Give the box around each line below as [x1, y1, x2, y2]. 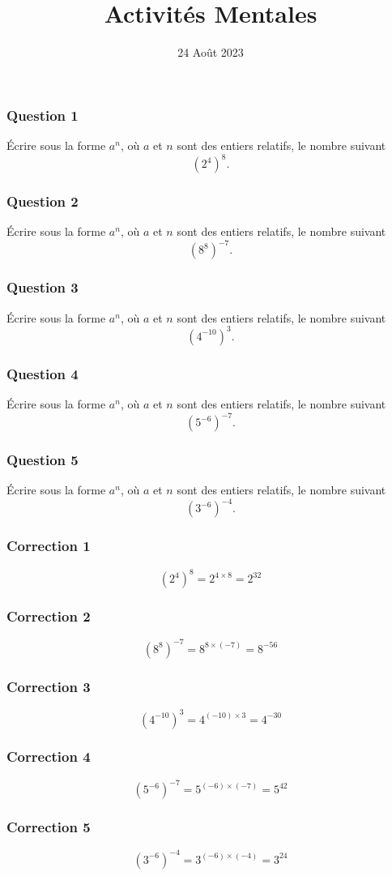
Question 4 [6, 363, 79, 383]
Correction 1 [6, 536, 91, 556]
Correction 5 [6, 817, 91, 837]
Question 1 [6, 105, 79, 125]
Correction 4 [6, 746, 91, 767]
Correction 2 [6, 606, 91, 626]
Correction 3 [6, 676, 91, 696]
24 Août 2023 [177, 44, 244, 61]
